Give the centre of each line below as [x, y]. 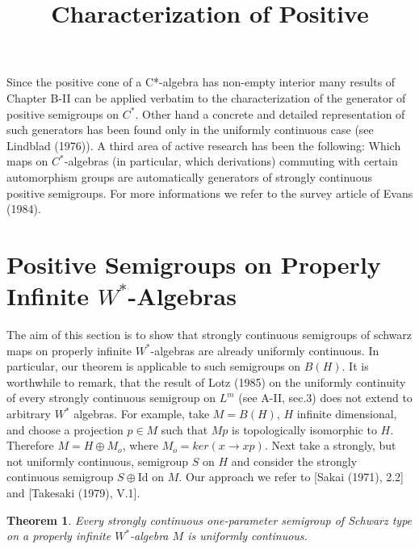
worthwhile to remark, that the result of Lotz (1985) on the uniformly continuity [206, 381]
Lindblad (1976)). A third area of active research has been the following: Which [204, 145]
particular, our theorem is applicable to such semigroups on [154, 366]
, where [140, 445]
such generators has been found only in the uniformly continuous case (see [190, 130]
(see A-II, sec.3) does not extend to [325, 398]
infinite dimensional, [347, 413]
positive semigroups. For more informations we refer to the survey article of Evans [210, 193]
